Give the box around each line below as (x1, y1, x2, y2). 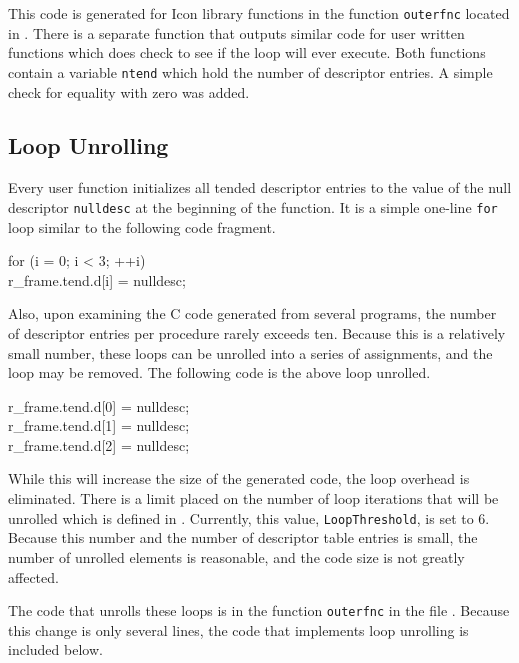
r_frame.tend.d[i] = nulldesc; (8, 269, 186, 290)
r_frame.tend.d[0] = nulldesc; (8, 395, 190, 416)
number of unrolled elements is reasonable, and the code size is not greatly (8, 546, 465, 567)
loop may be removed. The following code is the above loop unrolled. (8, 362, 431, 383)
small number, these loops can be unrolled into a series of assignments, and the (8, 342, 493, 363)
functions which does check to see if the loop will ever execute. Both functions (8, 42, 486, 63)
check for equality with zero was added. (8, 81, 250, 102)
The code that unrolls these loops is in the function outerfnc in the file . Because (8, 600, 510, 621)
